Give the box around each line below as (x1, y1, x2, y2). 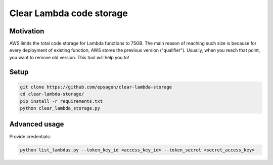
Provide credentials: (9, 133, 51, 139)
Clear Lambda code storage (9, 8, 128, 19)
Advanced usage (9, 120, 64, 129)
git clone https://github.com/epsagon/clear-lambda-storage (20, 84, 172, 90)
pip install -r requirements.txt (20, 98, 103, 104)
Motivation (9, 27, 44, 35)
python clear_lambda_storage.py (20, 105, 101, 111)
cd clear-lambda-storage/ (20, 91, 84, 97)
